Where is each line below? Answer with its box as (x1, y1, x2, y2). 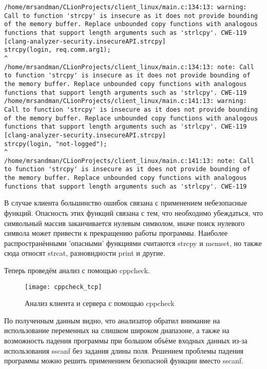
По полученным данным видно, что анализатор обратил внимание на (4, 315, 220, 325)
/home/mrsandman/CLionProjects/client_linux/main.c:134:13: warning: (4, 4, 247, 11)
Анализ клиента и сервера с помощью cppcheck (25, 298, 175, 309)
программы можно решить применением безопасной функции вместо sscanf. (4, 355, 244, 366)
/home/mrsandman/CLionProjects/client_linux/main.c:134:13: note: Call (4, 63, 254, 71)
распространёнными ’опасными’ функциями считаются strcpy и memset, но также (4, 237, 262, 248)
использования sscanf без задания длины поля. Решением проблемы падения (4, 345, 244, 356)
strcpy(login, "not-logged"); (4, 140, 107, 148)
